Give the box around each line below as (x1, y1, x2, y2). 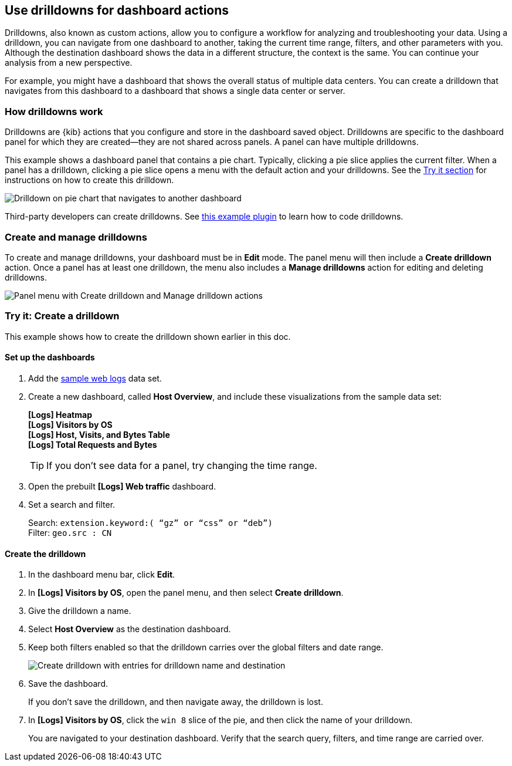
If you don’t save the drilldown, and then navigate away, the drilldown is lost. (28, 697, 323, 707)
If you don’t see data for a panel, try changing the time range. (46, 459, 317, 471)
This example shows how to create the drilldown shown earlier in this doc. (5, 331, 291, 342)
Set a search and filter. (28, 499, 116, 509)
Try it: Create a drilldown (5, 310, 120, 322)
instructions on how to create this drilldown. (5, 175, 174, 185)
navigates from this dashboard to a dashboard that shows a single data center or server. (5, 86, 345, 96)
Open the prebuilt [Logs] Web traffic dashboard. (28, 481, 216, 491)
